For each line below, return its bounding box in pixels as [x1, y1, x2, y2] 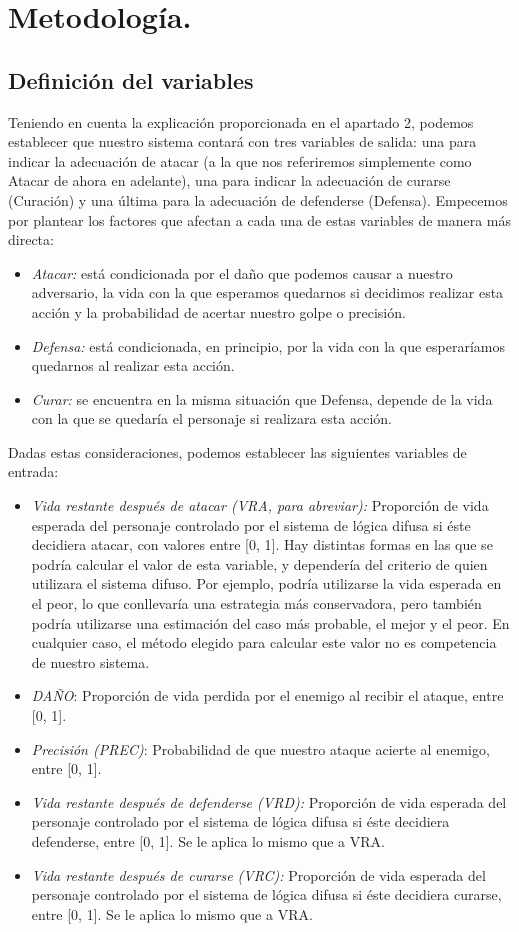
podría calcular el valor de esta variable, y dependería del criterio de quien [31, 553, 488, 574]
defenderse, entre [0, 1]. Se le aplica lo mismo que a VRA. [31, 830, 385, 851]
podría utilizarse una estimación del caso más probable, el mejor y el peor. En [31, 612, 510, 633]
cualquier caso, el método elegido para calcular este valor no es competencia [31, 632, 497, 653]
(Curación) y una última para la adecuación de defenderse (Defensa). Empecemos [8, 189, 508, 210]
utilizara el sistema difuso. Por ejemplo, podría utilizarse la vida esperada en [31, 573, 502, 594]
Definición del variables [8, 64, 254, 95]
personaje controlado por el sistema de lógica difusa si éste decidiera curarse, [31, 884, 502, 905]
